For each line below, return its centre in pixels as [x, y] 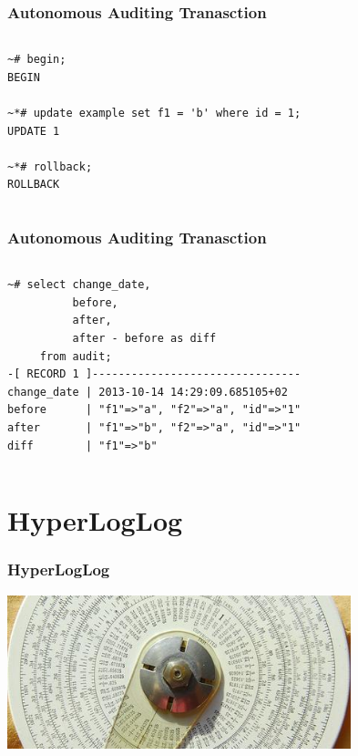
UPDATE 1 [34, 131]
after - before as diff [144, 338]
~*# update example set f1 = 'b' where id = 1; [154, 113]
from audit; [76, 356]
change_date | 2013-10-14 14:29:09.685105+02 [148, 392]
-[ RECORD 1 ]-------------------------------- [154, 374]
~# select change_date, [79, 285]
